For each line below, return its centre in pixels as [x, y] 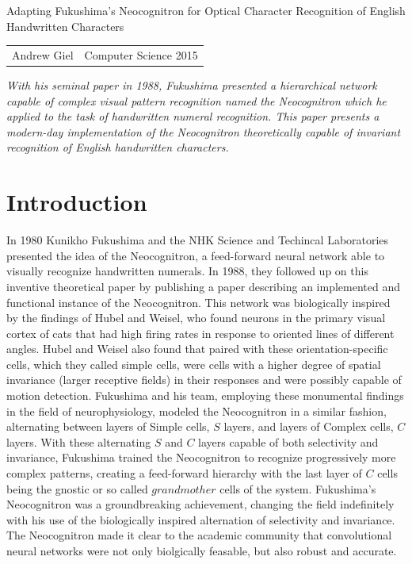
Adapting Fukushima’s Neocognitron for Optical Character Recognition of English [206, 10]
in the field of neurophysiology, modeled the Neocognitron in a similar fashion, [196, 411]
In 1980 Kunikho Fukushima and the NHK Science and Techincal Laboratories [198, 240]
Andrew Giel [43, 54]
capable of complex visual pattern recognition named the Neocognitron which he [196, 100]
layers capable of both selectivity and [288, 441]
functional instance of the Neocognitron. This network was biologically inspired [198, 302]
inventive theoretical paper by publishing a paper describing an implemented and [203, 286]
